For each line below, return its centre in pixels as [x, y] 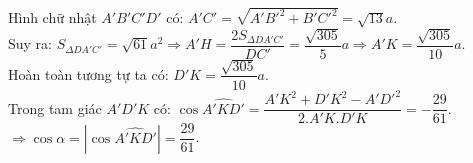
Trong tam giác [55, 107]
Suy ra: [30, 43]
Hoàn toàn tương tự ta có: [88, 73]
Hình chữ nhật [52, 17]
